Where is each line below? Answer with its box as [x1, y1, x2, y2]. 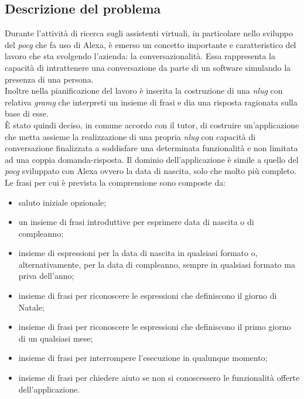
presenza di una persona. [5, 73, 94, 85]
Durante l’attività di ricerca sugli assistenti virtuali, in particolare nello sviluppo [5, 27, 293, 39]
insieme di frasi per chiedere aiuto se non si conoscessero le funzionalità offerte [18, 371, 300, 384]
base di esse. [5, 107, 49, 120]
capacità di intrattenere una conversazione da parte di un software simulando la [5, 61, 291, 73]
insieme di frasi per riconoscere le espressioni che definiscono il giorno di [18, 289, 277, 302]
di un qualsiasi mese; [18, 332, 93, 344]
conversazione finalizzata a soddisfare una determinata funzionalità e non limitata [5, 142, 298, 154]
